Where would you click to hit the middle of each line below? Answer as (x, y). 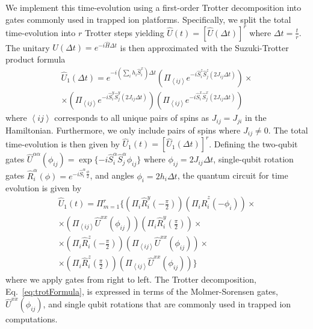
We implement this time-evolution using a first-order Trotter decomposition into (153, 7)
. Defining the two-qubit (253, 143)
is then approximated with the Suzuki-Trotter (204, 47)
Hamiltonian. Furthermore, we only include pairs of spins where (123, 130)
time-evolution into (41, 32)
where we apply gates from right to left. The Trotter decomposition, (131, 279)
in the (256, 118)
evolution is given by (44, 188)
